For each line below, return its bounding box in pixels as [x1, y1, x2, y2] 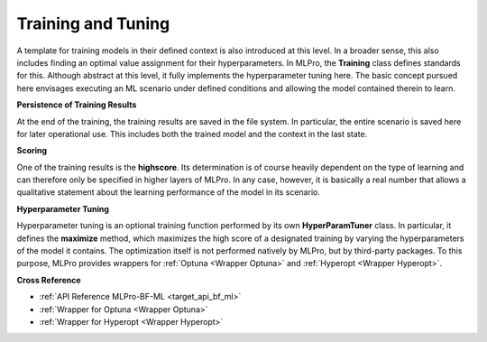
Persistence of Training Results [16, 99, 137, 110]
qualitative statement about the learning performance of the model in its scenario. [16, 187, 320, 198]
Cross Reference [16, 274, 81, 285]
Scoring [16, 145, 48, 156]
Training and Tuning [16, 14, 170, 33]
